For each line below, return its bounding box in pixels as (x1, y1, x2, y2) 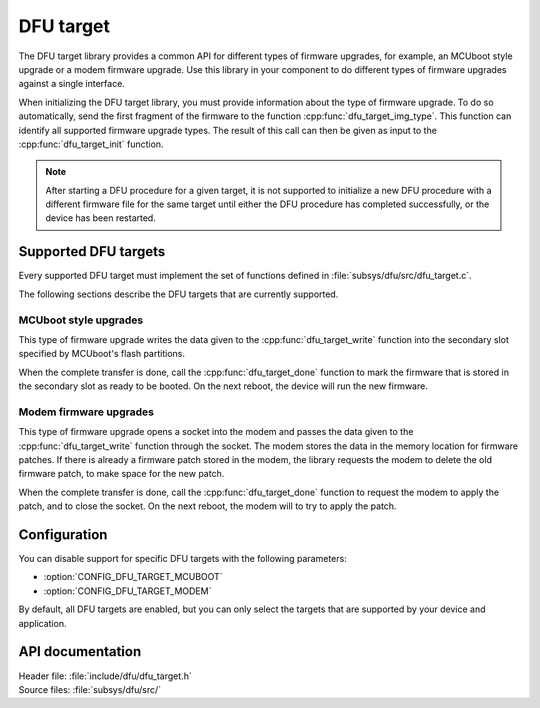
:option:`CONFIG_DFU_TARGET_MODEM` (43, 585, 212, 597)
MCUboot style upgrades (18, 313, 144, 327)
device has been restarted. (45, 212, 157, 224)
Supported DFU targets (18, 243, 166, 260)
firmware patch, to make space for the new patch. (18, 468, 225, 480)
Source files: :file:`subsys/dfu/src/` (18, 683, 162, 695)
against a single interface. (18, 78, 125, 90)
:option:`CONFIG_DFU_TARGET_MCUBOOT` (43, 571, 224, 583)
